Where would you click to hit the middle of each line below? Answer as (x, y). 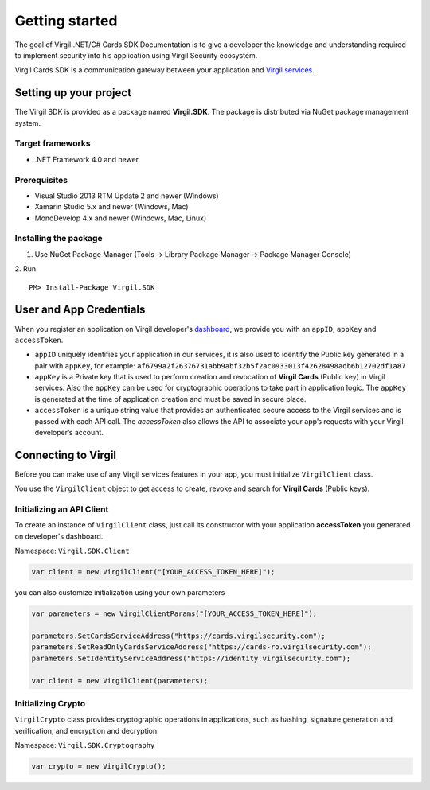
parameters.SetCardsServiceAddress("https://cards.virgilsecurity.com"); (178, 636)
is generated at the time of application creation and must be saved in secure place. (170, 399)
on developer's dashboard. (59, 536)
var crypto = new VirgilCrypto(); (99, 767)
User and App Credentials (80, 310)
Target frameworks (53, 143)
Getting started (66, 21)
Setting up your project (73, 93)
